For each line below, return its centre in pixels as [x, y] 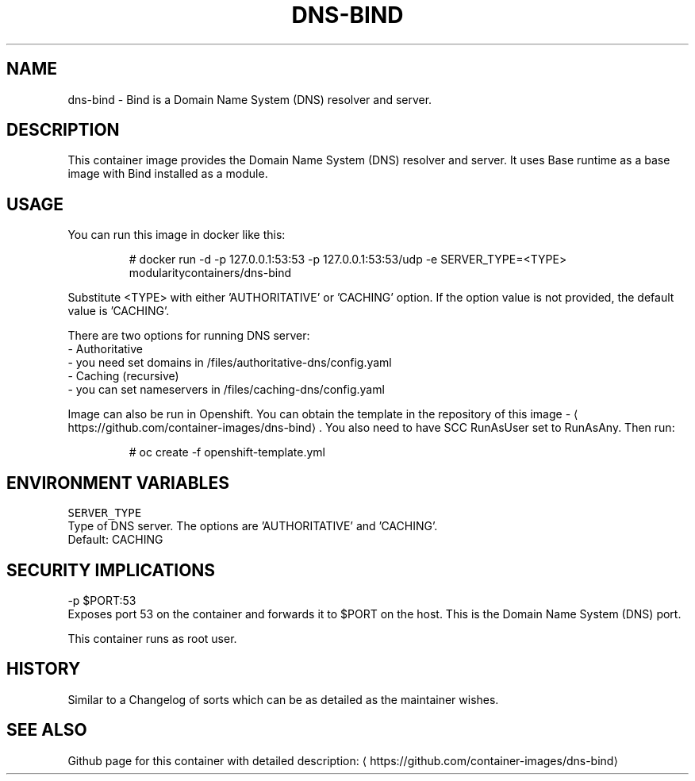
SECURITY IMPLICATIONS [111, 570]
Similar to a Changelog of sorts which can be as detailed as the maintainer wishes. [283, 699]
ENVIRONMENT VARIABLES [118, 483]
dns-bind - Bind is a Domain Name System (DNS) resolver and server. [250, 99]
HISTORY [44, 669]
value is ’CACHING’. [119, 311]
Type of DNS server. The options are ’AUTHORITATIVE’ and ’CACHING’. [253, 526]
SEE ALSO [47, 730]
